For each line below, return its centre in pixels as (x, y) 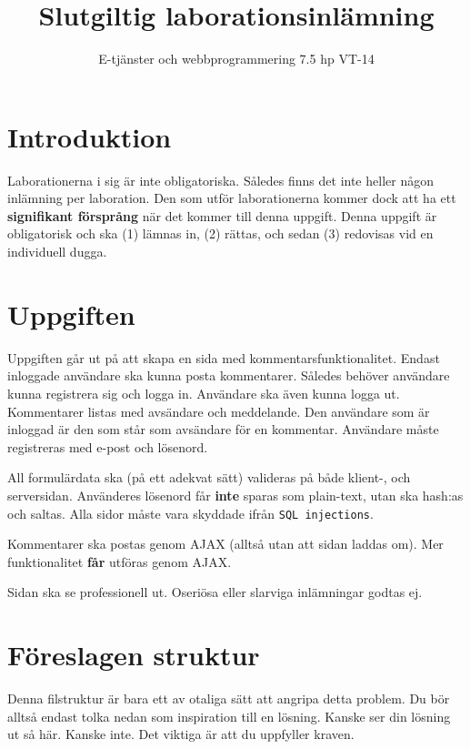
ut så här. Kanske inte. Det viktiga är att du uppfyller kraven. (181, 734)
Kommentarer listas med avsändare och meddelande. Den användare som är (219, 411)
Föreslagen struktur (134, 655)
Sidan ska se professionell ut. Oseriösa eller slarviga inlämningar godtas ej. (215, 592)
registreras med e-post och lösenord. (108, 446)
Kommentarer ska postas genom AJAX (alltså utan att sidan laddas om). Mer (225, 544)
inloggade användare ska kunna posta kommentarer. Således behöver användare (229, 375)
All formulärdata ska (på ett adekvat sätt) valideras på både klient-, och (209, 477)
